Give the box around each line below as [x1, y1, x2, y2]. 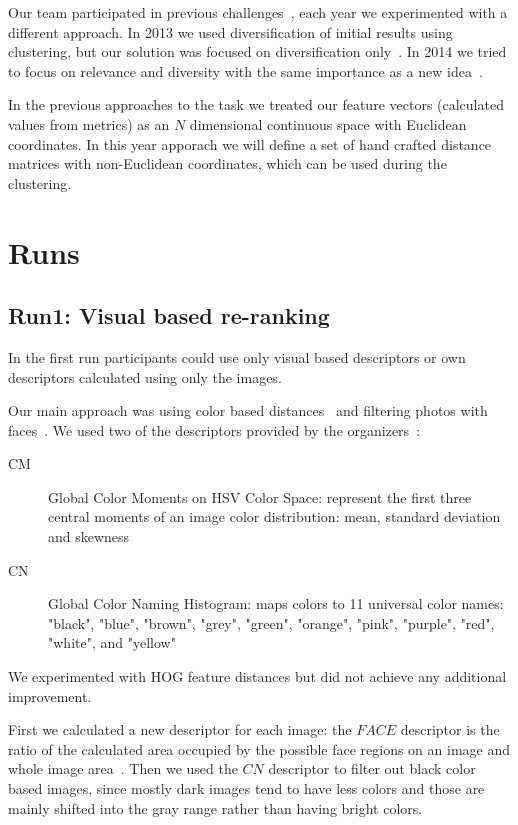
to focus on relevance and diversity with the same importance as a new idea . [8, 60, 483, 81]
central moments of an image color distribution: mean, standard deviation [48, 506, 501, 527]
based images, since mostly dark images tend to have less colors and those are [8, 778, 485, 799]
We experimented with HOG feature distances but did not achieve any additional [8, 666, 507, 687]
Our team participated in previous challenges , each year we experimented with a [8, 2, 508, 22]
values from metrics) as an [8, 113, 170, 134]
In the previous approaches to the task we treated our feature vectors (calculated [8, 94, 504, 115]
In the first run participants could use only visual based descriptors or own [8, 346, 466, 367]
